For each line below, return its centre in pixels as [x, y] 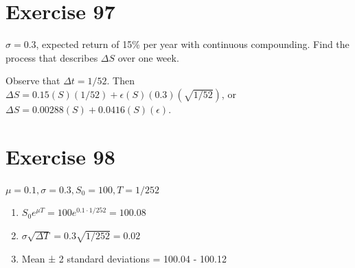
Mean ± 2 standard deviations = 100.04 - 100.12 [124, 258]
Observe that [33, 81]
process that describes [52, 57]
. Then [121, 81]
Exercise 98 [60, 156]
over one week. [148, 57]
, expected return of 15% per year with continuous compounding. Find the [193, 44]
